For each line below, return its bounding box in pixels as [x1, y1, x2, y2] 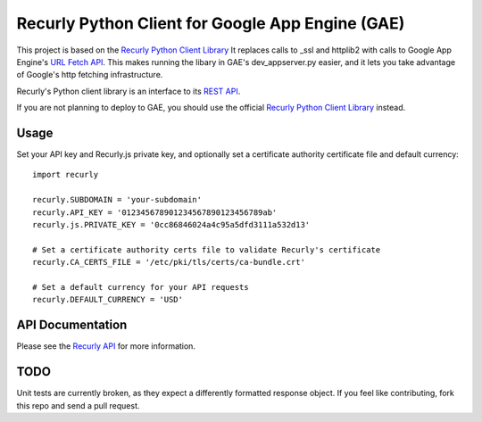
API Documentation [16, 318, 128, 333]
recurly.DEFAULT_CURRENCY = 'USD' [32, 294, 183, 305]
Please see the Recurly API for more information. [16, 341, 196, 352]
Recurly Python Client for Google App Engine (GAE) [16, 13, 405, 33]
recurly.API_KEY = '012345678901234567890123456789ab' [32, 207, 278, 218]
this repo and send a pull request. [16, 400, 140, 410]
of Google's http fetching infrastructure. [16, 70, 163, 80]
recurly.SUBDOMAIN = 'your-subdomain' [32, 194, 203, 205]
